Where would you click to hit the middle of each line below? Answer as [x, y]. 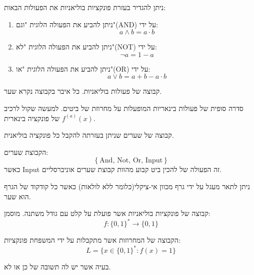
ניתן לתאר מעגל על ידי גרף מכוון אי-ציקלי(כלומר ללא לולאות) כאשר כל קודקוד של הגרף [127, 186]
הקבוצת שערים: [26, 152]
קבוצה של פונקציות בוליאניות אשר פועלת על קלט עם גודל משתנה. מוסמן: [107, 213]
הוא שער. [18, 196]
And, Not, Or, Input [131, 161]
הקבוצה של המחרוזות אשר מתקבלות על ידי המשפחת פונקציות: [92, 240]
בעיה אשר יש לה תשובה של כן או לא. [57, 267]
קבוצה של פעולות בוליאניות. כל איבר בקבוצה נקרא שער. [83, 91]
